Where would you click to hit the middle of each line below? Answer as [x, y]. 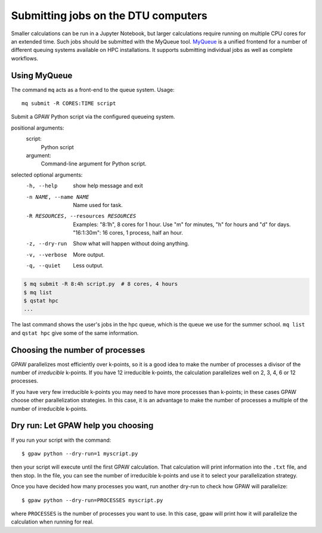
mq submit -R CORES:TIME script [69, 104]
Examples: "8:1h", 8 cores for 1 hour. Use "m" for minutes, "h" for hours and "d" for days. [182, 224]
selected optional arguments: [47, 175]
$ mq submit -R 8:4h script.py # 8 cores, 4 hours [101, 284]
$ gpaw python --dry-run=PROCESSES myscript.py [92, 500]
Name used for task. [98, 205]
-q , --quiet [43, 266]
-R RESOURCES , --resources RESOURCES [81, 216]
